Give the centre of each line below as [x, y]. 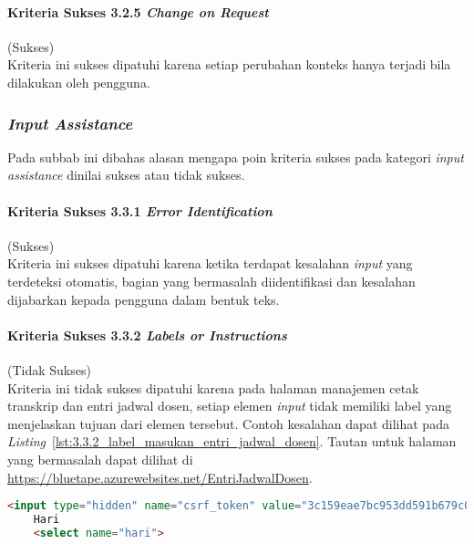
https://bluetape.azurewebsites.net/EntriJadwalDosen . [160, 477]
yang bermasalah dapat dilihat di [100, 459]
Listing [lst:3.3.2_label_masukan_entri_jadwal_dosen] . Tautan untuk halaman [232, 441]
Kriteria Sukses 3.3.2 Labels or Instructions [147, 335]
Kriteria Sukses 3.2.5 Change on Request [138, 11]
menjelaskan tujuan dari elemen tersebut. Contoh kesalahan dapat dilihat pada [228, 423]
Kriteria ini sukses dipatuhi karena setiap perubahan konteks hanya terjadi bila [229, 64]
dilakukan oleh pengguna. [79, 82]
